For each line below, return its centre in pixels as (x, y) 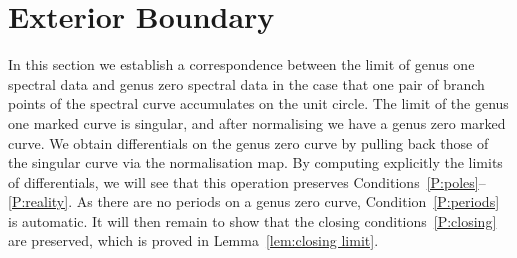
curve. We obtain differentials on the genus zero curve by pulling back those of (248, 142)
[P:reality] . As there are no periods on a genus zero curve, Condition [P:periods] (254, 201)
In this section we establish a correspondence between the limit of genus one (241, 64)
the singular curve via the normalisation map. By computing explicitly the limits (255, 162)
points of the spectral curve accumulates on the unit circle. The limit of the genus (258, 103)
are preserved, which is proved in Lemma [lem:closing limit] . (193, 240)
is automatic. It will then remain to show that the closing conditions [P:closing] (252, 220)
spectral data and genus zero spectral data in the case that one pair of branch (246, 83)
